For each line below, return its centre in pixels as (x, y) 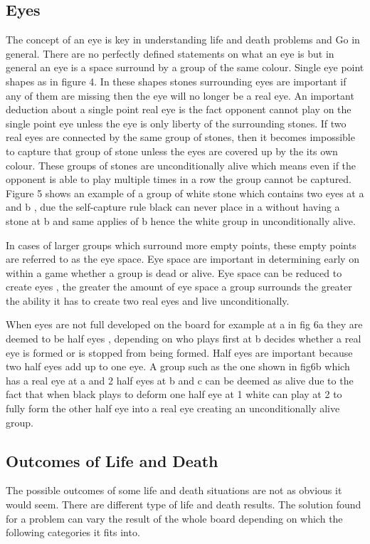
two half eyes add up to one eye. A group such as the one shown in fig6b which (178, 366)
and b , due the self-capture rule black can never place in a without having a (173, 207)
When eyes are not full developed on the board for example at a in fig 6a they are (184, 324)
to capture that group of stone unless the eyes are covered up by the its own (172, 151)
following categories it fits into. (73, 532)
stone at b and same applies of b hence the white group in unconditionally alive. (181, 220)
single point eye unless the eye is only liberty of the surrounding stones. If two (176, 123)
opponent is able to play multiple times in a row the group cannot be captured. (179, 179)
